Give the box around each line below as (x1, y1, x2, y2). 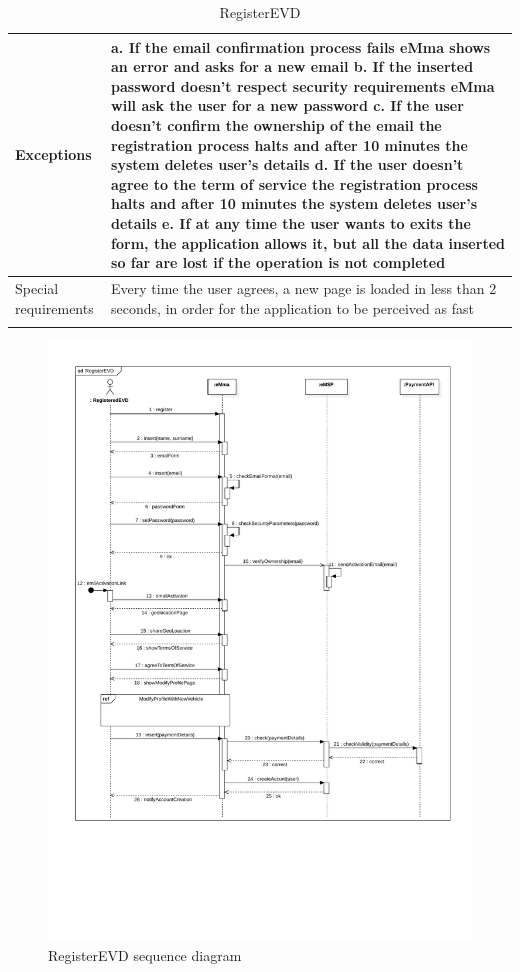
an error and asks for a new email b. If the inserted (111, 56, 474, 77)
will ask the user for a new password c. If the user (111, 95, 464, 116)
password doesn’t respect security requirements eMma (111, 75, 495, 96)
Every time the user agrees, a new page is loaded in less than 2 (111, 277, 497, 298)
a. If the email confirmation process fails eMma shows (111, 36, 491, 57)
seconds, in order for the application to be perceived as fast (111, 297, 474, 318)
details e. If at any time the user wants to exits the (111, 212, 471, 233)
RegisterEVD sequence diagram (48, 945, 242, 966)
